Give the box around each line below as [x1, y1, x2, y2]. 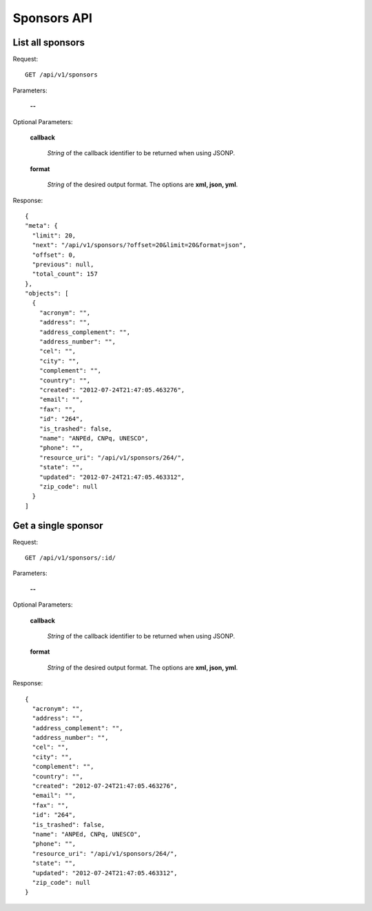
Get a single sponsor [12, 520, 103, 531]
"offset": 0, [32, 251, 76, 259]
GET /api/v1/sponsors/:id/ [25, 554, 116, 562]
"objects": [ [25, 290, 69, 297]
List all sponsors [12, 37, 85, 48]
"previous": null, [32, 260, 94, 268]
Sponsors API [12, 10, 93, 26]
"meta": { [25, 222, 58, 230]
